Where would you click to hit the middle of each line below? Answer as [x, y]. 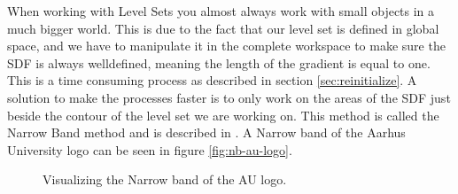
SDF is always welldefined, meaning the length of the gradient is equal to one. [219, 62]
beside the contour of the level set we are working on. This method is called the [223, 115]
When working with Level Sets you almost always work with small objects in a [221, 11]
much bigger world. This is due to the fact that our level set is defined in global [223, 28]
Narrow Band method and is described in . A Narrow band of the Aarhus [206, 132]
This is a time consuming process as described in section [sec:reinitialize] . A [212, 80]
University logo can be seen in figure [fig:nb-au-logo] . [150, 149]
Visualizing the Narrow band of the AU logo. [165, 179]
